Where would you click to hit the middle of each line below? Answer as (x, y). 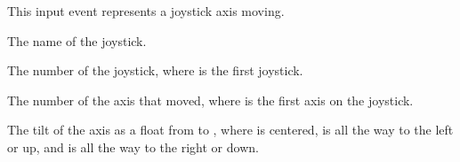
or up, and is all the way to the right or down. (133, 147)
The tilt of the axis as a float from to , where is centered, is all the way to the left (230, 130)
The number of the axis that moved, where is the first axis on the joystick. (210, 100)
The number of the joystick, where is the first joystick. (155, 70)
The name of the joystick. (77, 40)
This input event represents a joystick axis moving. (146, 11)
